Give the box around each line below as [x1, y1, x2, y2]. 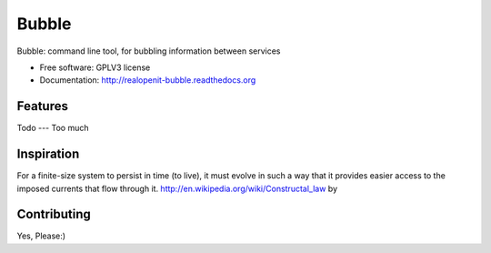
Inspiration [16, 147, 80, 162]
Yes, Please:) [16, 230, 66, 241]
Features [16, 98, 68, 114]
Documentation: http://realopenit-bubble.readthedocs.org [39, 75, 256, 86]
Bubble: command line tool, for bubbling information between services [16, 46, 281, 56]
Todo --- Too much [16, 123, 89, 134]
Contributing [16, 207, 91, 222]
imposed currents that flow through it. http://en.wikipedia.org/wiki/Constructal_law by [16, 183, 338, 194]
